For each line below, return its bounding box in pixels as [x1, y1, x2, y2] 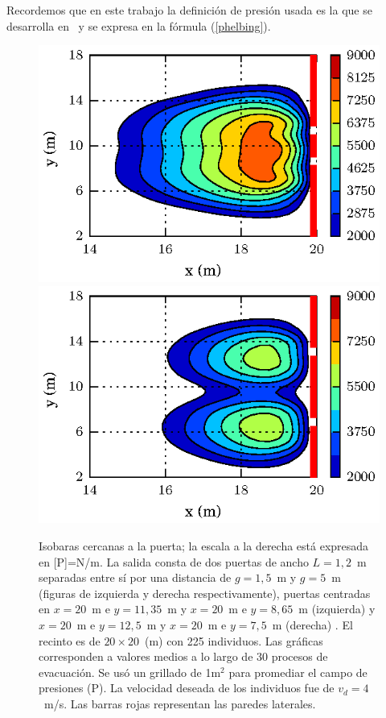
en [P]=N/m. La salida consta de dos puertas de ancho [39, 553, 309, 570]
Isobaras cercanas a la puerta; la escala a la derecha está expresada [39, 537, 369, 554]
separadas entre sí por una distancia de [39, 569, 232, 586]
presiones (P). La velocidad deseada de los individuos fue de [39, 679, 335, 696]
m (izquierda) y [298, 600, 376, 617]
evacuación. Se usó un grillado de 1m [39, 663, 221, 680]
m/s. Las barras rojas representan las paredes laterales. [43, 695, 316, 712]
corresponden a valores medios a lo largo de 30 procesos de [39, 648, 328, 665]
